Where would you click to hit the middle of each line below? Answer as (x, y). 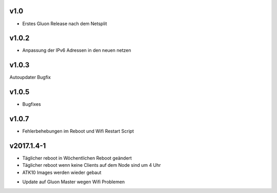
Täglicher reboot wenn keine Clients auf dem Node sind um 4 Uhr (92, 165)
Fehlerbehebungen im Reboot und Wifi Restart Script (78, 131)
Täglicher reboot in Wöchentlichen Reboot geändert (77, 158)
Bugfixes (32, 104)
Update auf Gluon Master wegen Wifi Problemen (74, 182)
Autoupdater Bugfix (30, 78)
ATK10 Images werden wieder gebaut (62, 172)
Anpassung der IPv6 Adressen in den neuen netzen (77, 50)
